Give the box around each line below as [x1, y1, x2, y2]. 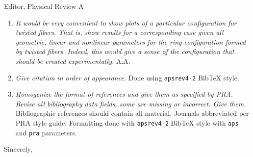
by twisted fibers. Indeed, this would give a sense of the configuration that [15, 46, 234, 56]
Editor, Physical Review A [4, 1, 84, 11]
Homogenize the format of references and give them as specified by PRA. [15, 89, 233, 99]
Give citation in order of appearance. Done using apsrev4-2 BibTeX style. [15, 72, 239, 82]
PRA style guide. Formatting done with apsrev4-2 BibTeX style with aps [15, 118, 239, 128]
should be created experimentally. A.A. [15, 55, 130, 66]
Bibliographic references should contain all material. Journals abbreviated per [15, 108, 249, 118]
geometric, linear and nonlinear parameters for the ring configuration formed [15, 36, 246, 47]
